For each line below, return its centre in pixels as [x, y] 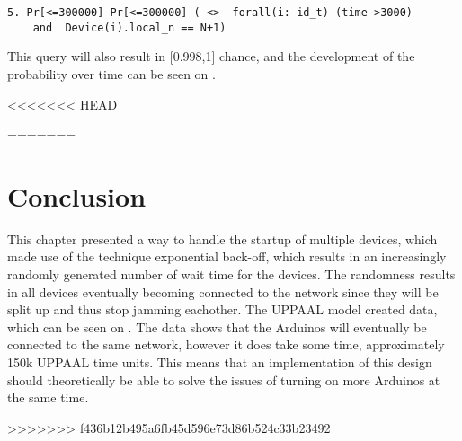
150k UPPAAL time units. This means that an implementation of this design [220, 362]
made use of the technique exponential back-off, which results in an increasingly [227, 256]
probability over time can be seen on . [111, 73]
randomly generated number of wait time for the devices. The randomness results [231, 274]
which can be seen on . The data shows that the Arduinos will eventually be [217, 326]
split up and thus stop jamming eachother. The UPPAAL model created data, [222, 309]
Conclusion [77, 195]
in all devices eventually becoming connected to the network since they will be [223, 291]
